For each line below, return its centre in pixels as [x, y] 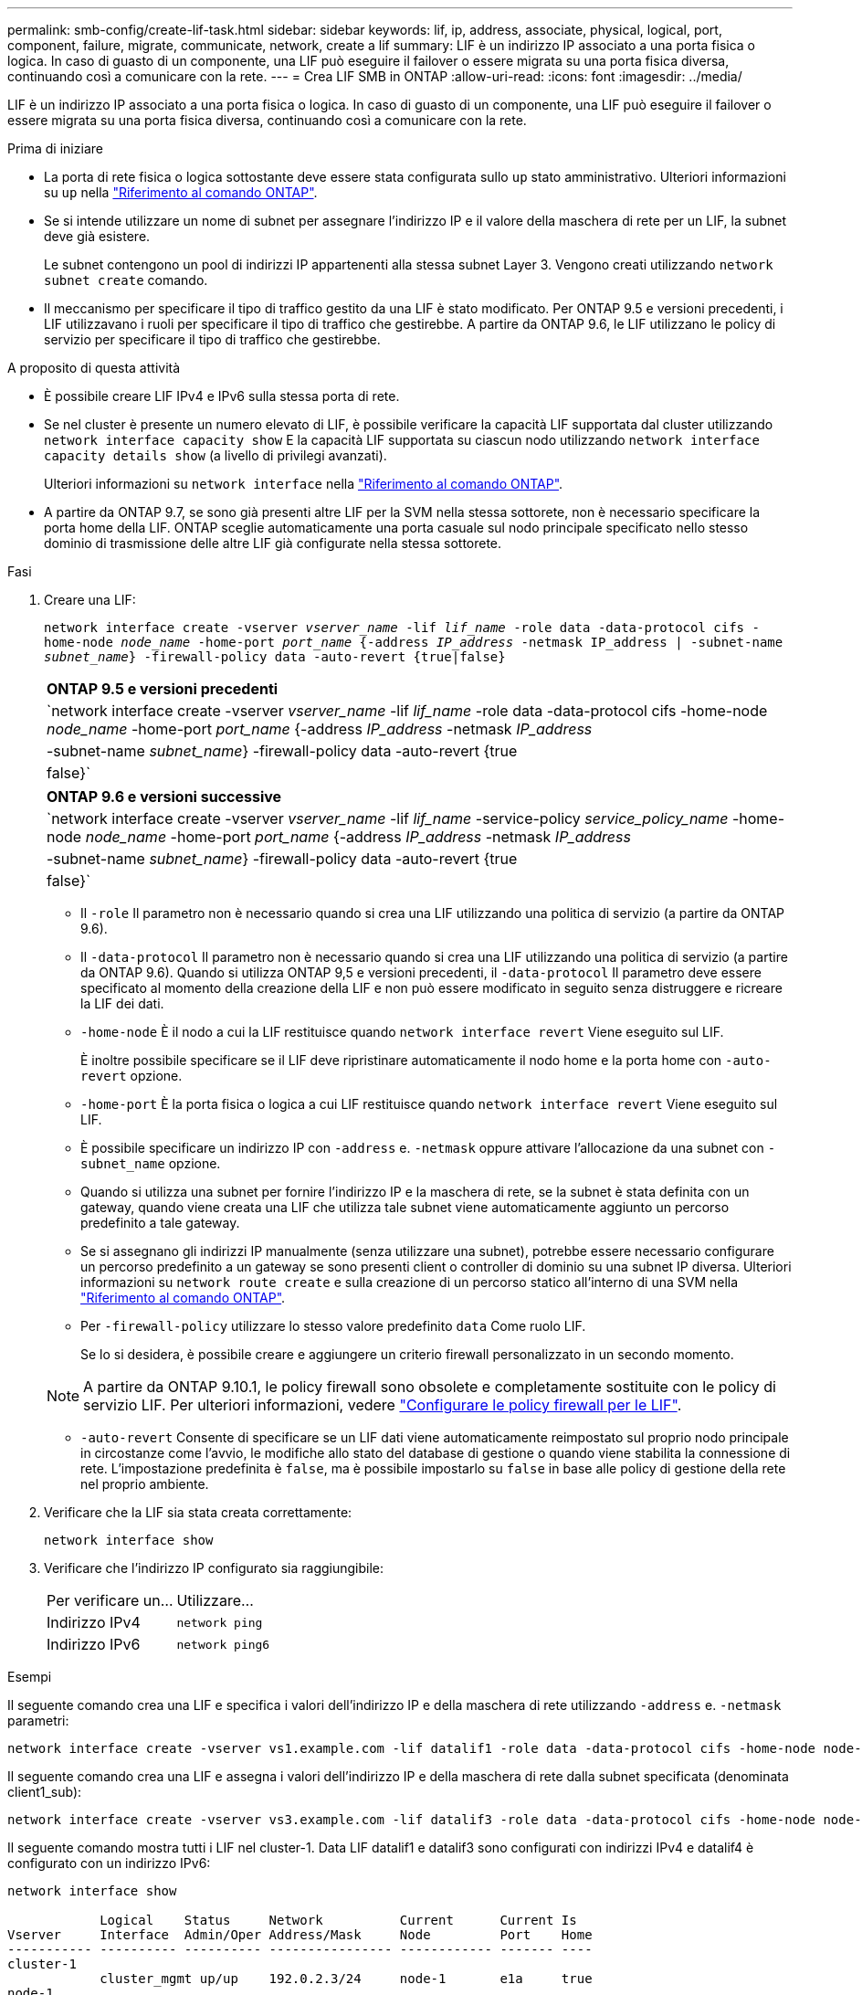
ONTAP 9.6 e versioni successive [164, 797]
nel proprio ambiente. [145, 1484]
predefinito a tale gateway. [160, 1223]
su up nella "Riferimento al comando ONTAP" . [181, 192]
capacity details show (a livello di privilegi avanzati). [215, 455]
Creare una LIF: [90, 600]
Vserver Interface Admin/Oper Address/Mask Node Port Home [300, 1935]
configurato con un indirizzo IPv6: [109, 1863]
